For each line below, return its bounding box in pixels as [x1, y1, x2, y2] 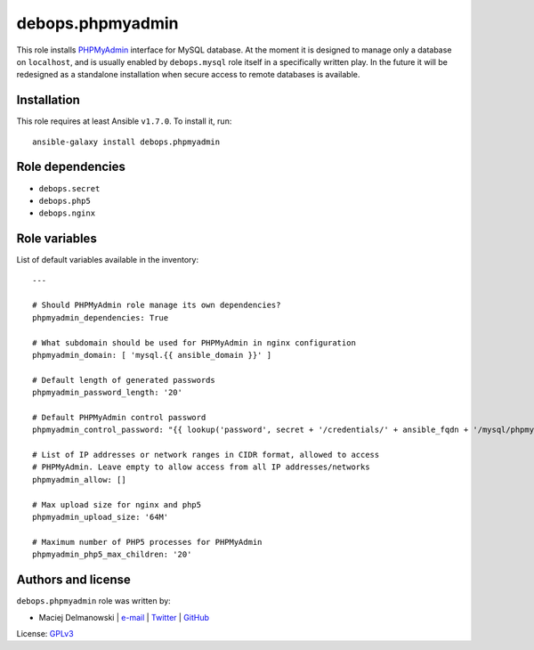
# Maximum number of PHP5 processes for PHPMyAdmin [32, 537, 263, 547]
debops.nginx [38, 208, 96, 218]
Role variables [16, 232, 97, 247]
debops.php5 [38, 196, 91, 206]
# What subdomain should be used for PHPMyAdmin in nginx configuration [32, 337, 356, 347]
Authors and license [16, 573, 131, 588]
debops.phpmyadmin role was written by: [16, 596, 171, 606]
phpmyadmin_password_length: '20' [32, 387, 182, 398]
